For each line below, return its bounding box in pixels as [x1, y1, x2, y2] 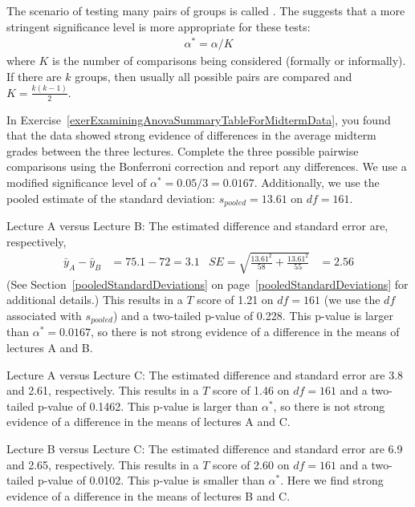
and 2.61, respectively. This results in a [6, 382, 199, 399]
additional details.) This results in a [6, 291, 183, 308]
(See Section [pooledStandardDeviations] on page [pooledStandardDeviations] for [6, 275, 409, 292]
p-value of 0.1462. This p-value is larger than [37, 397, 258, 414]
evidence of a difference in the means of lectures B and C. [6, 487, 291, 504]
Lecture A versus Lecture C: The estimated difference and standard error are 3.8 [6, 366, 404, 383]
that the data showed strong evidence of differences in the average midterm [6, 127, 376, 144]
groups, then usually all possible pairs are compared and [75, 67, 352, 84]
